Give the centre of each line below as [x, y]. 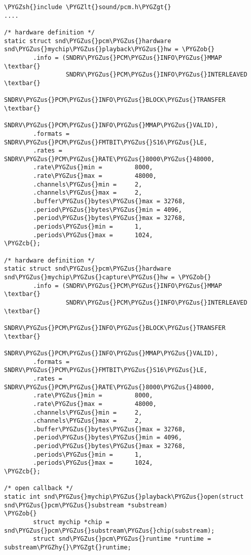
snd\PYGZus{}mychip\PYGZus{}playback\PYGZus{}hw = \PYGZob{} [110, 49]
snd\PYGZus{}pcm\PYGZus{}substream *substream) [86, 505]
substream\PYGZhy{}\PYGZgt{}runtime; [68, 547]
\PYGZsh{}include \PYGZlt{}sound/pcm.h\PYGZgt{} [88, 7]
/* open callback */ [39, 488]
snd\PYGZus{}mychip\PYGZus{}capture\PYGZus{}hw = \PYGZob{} [108, 277]
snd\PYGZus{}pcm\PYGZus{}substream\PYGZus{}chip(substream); [110, 530]
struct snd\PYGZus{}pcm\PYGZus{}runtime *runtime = [122, 539]
